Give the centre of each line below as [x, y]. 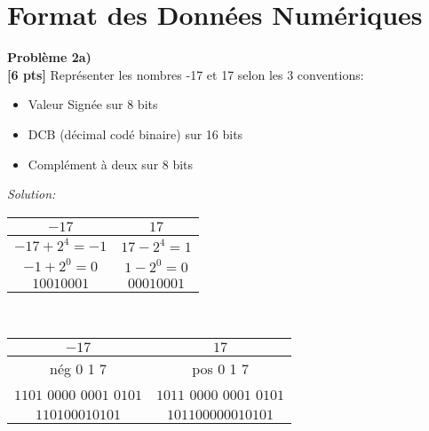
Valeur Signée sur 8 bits [93, 104]
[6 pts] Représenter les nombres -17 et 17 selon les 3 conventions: [186, 74]
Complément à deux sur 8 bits [111, 164]
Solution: [32, 194]
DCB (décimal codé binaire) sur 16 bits [135, 133]
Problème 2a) [49, 57]
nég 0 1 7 [79, 369]
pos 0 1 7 [220, 369]
